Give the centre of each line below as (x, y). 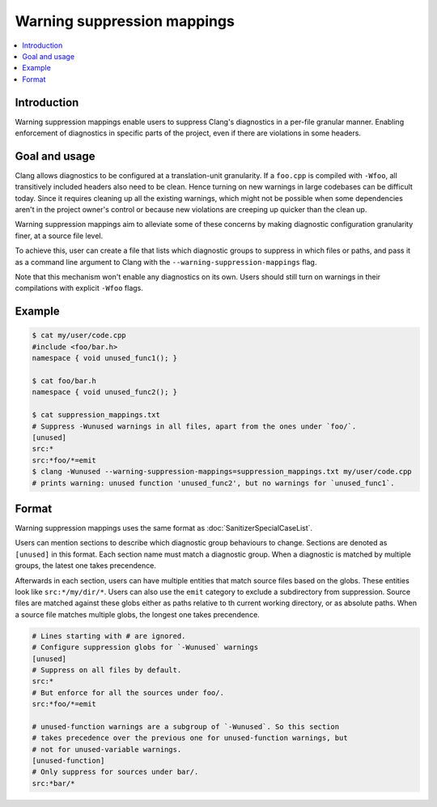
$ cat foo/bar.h (64, 381)
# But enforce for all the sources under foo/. (128, 692)
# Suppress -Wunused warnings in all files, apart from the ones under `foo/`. (194, 426)
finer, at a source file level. (59, 236)
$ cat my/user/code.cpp (79, 335)
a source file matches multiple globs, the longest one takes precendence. (138, 614)
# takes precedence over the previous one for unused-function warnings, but (190, 738)
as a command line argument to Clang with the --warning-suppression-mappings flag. (166, 262)
